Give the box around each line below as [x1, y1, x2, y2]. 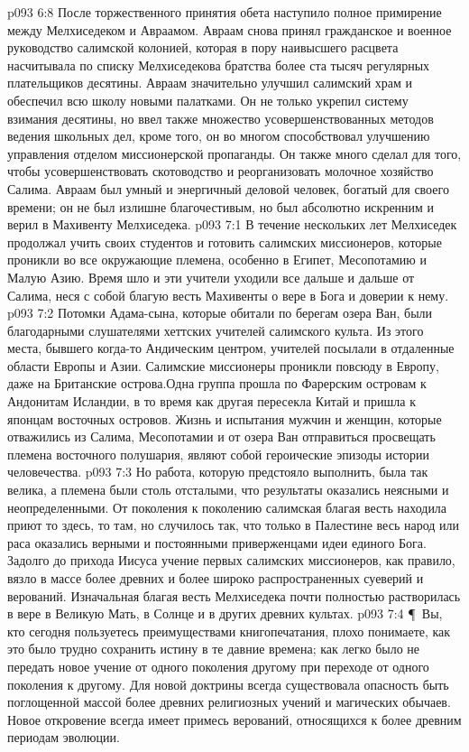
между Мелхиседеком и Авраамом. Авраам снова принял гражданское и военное [7, 20, 452, 39]
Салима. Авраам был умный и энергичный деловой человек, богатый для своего [7, 179, 449, 198]
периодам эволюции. [7, 728, 120, 747]
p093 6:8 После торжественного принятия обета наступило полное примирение [7, 3, 442, 21]
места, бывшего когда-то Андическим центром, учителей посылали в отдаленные [7, 339, 455, 357]
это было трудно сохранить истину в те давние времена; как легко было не [7, 639, 420, 658]
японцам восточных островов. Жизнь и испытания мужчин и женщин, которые [7, 409, 442, 428]
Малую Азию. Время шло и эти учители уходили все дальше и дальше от [7, 267, 415, 286]
